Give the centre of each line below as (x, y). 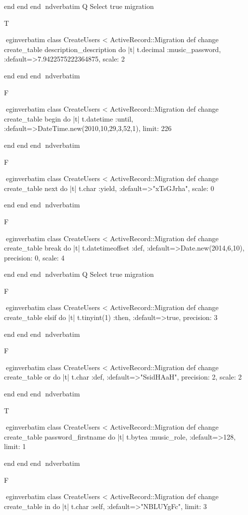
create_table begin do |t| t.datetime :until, (69, 118)
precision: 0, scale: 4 (34, 257)
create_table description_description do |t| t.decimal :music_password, (113, 49)
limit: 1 (15, 446)
